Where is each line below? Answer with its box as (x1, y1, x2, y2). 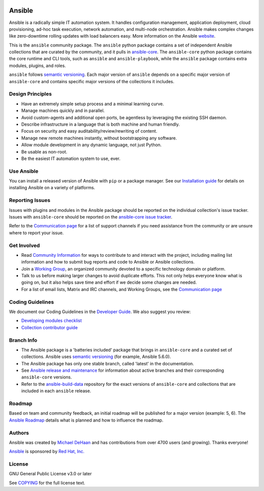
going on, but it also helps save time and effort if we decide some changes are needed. (21, 279, 197, 286)
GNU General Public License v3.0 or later (9, 471, 92, 477)
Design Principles (9, 90, 52, 97)
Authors (9, 429, 29, 436)
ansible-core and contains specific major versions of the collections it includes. (9, 78, 175, 84)
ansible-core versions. (21, 374, 72, 380)
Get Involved (9, 242, 40, 249)
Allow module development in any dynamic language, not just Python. (21, 142, 162, 148)
